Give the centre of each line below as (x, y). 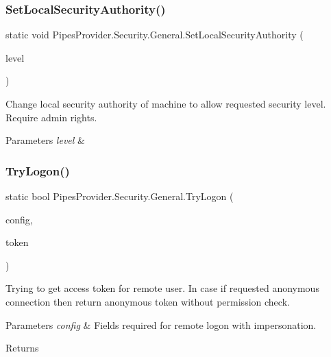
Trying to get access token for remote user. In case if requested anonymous (162, 288)
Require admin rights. (51, 117)
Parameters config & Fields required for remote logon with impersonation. (161, 324)
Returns (22, 348)
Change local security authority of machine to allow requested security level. (166, 103)
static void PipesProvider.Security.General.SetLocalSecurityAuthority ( (155, 35)
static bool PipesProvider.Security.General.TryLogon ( (120, 196)
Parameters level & (45, 140)
